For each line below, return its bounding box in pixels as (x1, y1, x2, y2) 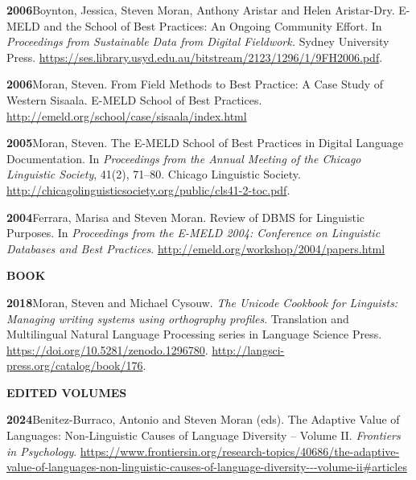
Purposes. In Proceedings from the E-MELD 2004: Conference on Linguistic (6, 224, 381, 241)
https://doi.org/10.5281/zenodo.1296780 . (6, 341, 208, 358)
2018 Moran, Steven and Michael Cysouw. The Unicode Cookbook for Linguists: (6, 293, 398, 310)
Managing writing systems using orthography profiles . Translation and (6, 310, 349, 326)
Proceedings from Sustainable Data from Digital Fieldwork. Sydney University (6, 33, 389, 50)
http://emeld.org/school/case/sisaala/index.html (6, 107, 247, 124)
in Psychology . (6, 442, 77, 459)
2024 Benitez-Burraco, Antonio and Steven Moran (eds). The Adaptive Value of (6, 411, 400, 428)
